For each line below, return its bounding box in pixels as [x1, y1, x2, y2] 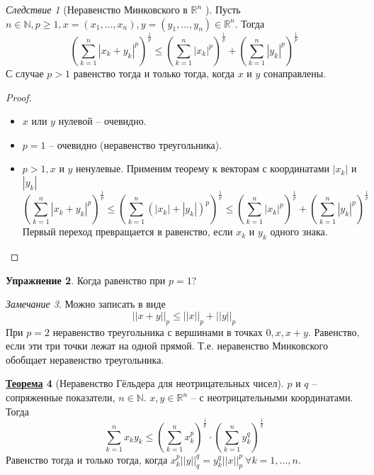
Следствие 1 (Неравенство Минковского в [6, 2, 188, 16]
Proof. [6, 89, 32, 104]
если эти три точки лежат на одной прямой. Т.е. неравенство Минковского [6, 338, 328, 353]
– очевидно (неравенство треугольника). [49, 137, 222, 152]
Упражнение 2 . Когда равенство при [6, 272, 166, 287]
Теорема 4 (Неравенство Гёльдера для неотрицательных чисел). [6, 376, 284, 391]
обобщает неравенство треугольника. [6, 352, 164, 367]
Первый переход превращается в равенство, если [22, 224, 233, 239]
